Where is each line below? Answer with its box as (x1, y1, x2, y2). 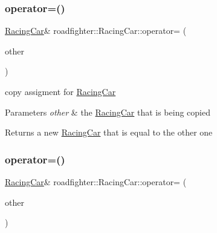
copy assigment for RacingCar (5, 85, 116, 97)
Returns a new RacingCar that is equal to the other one (5, 126, 213, 139)
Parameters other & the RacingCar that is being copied (5, 105, 210, 118)
